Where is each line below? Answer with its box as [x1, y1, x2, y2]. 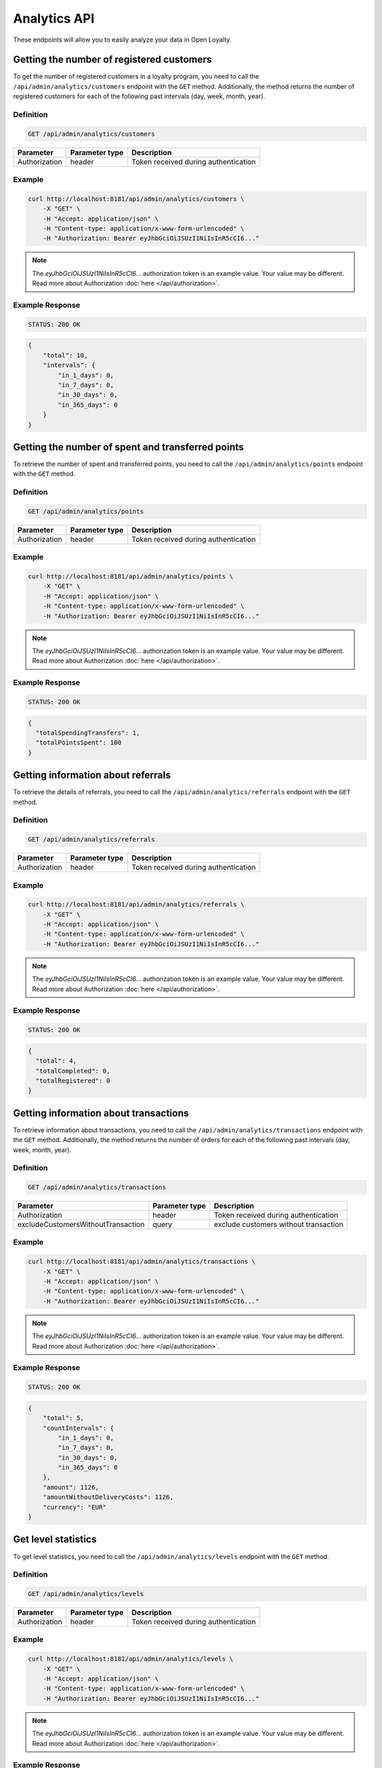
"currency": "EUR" [42, 1503, 107, 1511]
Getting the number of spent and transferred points [13, 441, 244, 453]
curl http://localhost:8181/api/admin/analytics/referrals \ [28, 900, 245, 909]
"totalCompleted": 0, [35, 1066, 111, 1075]
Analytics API [13, 11, 95, 26]
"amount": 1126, [42, 1483, 99, 1491]
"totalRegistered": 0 [35, 1076, 111, 1085]
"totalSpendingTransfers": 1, [35, 728, 141, 737]
